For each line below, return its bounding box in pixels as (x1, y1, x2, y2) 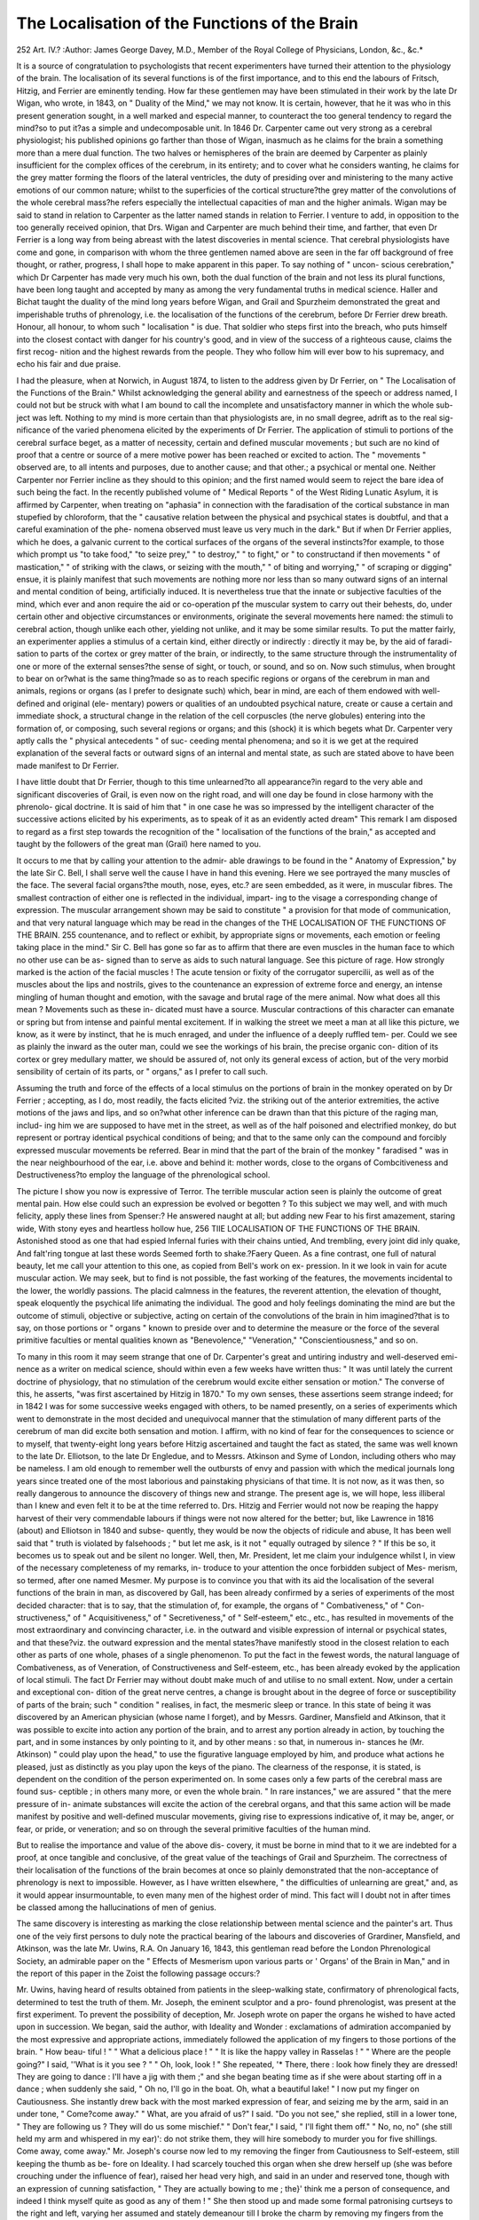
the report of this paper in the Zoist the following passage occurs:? (16, 1968, 261, 1978)
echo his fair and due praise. (16, 359, 122, 369)
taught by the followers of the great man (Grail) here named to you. (16, 839, 262, 850)
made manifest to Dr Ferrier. (16, 760, 120, 771)
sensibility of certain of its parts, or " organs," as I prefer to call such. (16, 1066, 269, 1077)
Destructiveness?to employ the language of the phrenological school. (16, 1169, 271, 1180)
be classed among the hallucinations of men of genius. (16, 1901, 217, 1913)
